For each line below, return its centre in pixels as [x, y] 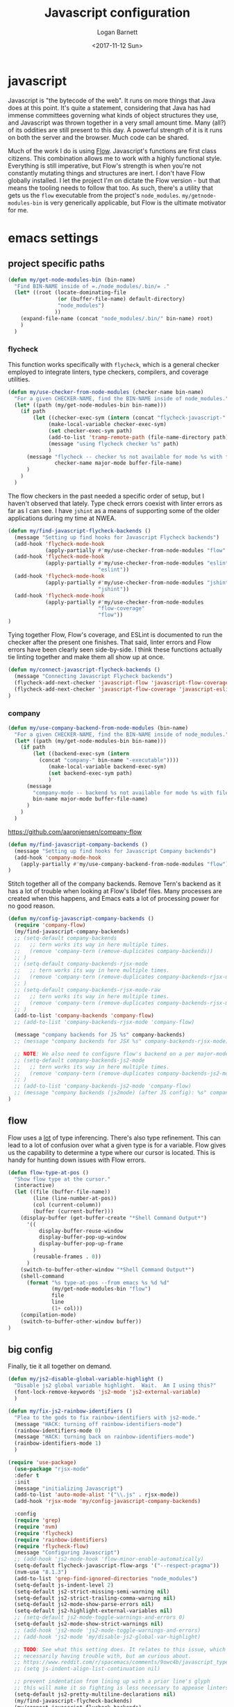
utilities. [19, 379]
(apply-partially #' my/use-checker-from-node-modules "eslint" [138, 563]
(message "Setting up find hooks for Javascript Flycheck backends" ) [117, 537]
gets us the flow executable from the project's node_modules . [94, 195]
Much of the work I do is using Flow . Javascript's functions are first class [112, 150]
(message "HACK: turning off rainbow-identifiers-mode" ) [98, 1424]
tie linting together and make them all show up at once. [86, 657]
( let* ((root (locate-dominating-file [70, 293]
